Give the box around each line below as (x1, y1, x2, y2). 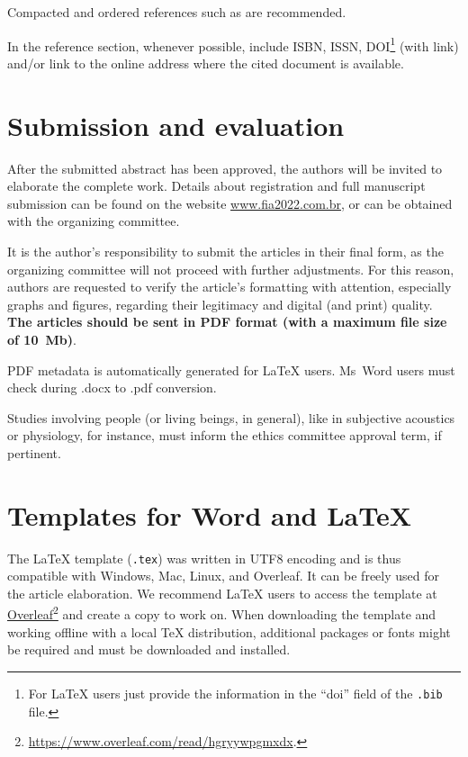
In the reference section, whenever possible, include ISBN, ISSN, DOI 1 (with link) (7, 33, 459, 55)
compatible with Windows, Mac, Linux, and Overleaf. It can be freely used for (7, 566, 439, 585)
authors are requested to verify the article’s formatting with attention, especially (7, 277, 452, 296)
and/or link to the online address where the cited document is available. (7, 53, 404, 72)
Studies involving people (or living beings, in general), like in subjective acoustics (7, 408, 455, 427)
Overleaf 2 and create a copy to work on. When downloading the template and (7, 602, 436, 624)
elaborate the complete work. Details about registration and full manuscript (7, 176, 426, 195)
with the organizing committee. (7, 212, 180, 230)
